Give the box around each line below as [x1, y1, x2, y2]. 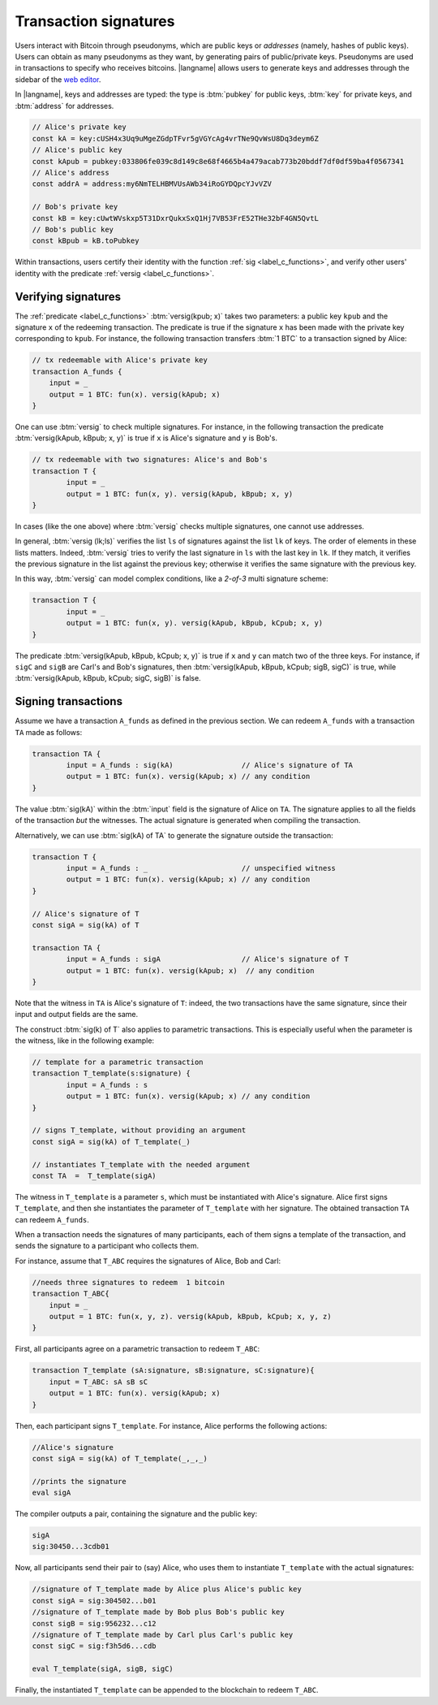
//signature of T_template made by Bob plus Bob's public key [32, 1608, 285, 1616]
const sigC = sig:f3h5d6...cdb [32, 1642, 157, 1651]
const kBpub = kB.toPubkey [32, 236, 140, 245]
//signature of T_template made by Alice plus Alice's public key [32, 1585, 302, 1594]
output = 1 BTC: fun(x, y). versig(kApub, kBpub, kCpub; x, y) [66, 618, 324, 628]
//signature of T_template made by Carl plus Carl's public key [32, 1629, 294, 1639]
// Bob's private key [32, 202, 118, 211]
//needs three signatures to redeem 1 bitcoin [32, 1278, 225, 1287]
